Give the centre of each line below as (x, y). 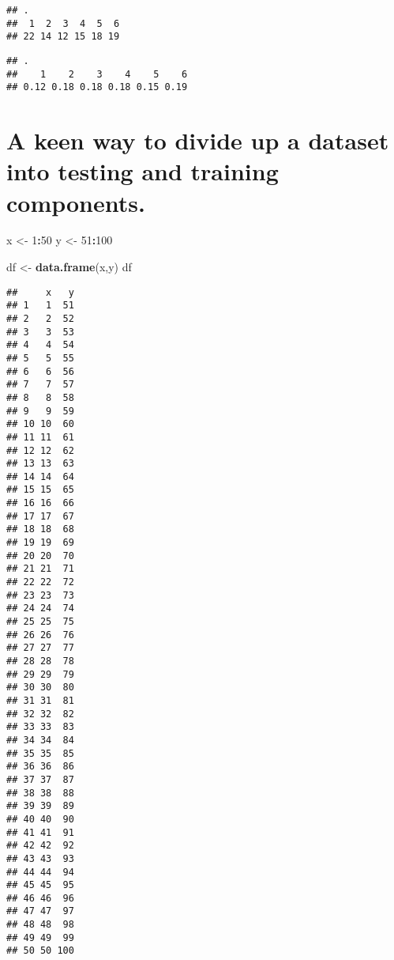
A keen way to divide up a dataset (198, 140)
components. (76, 202)
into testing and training (143, 171)
